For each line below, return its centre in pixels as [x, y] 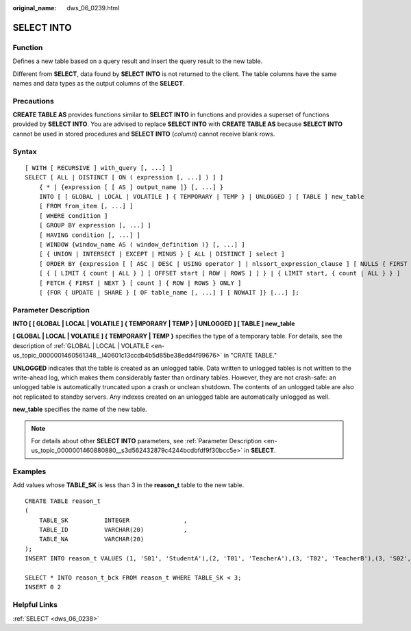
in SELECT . [260, 450]
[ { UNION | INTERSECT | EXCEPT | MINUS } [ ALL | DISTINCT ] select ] [162, 254]
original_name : [35, 8]
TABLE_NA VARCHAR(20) [91, 539]
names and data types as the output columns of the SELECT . [99, 83]
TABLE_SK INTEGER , [113, 520]
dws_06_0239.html [93, 8]
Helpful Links [35, 605]
